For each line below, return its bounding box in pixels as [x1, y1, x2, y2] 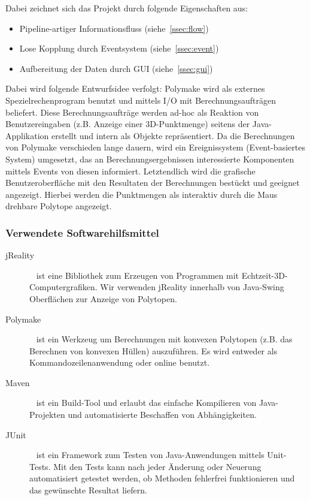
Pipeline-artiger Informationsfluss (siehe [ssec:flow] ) [19, 22, 209, 34]
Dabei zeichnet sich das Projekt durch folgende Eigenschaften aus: [5, 2, 248, 14]
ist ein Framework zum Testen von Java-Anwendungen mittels [36, 448, 265, 461]
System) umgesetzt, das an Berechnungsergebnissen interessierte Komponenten [5, 152, 294, 165]
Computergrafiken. [29, 281, 98, 293]
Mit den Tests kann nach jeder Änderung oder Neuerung [53, 460, 262, 472]
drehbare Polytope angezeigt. [5, 200, 112, 212]
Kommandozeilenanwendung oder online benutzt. [29, 356, 210, 369]
